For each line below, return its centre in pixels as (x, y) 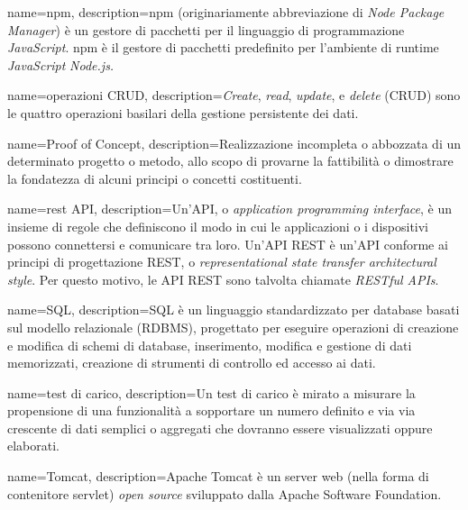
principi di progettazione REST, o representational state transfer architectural (222, 262)
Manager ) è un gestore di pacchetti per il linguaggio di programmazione (206, 29)
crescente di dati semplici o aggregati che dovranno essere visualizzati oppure (220, 428)
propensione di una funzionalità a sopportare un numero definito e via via (211, 410)
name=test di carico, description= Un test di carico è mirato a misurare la (211, 392)
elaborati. (34, 446)
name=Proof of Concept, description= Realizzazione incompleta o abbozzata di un (234, 143)
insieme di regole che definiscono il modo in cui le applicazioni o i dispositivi (218, 226)
